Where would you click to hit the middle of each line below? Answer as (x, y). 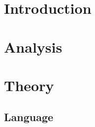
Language (29, 116)
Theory (29, 85)
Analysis (33, 47)
